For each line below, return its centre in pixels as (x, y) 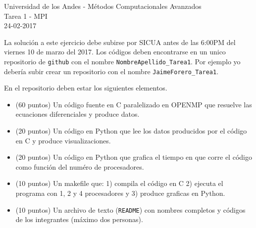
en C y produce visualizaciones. (63, 140)
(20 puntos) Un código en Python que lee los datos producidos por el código (131, 131)
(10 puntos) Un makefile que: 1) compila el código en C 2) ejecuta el (119, 183)
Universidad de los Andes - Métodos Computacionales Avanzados (103, 6)
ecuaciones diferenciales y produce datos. (77, 114)
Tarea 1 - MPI (26, 16)
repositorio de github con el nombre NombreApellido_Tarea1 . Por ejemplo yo (122, 61)
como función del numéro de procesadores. (80, 166)
